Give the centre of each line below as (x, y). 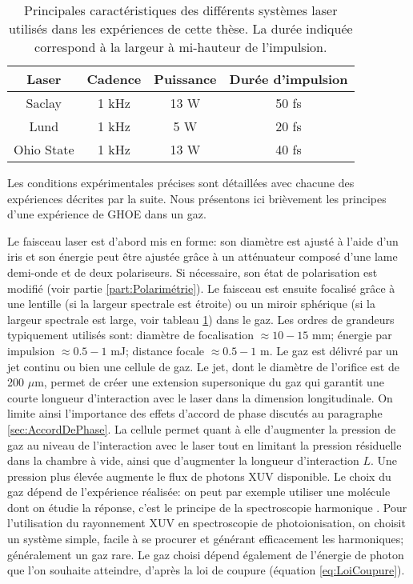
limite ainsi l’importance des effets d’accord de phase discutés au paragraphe (195, 413)
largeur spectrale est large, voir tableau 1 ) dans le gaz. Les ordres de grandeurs (201, 319)
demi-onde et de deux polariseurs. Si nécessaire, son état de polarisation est (192, 272)
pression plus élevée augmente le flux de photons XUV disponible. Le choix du (199, 476)
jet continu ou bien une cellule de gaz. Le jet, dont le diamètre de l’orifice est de (203, 366)
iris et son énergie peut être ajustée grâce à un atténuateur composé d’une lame (202, 256)
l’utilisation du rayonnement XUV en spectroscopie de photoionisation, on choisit (206, 523)
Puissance (185, 79)
